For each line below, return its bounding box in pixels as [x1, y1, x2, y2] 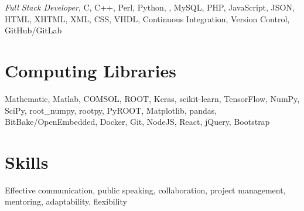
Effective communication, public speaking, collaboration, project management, [5, 183, 286, 196]
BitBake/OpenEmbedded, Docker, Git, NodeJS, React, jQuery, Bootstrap [5, 115, 270, 128]
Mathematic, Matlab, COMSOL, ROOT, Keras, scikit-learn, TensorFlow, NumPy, [5, 92, 300, 104]
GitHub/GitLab [5, 24, 62, 36]
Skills [5, 149, 49, 173]
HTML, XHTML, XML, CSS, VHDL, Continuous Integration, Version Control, [5, 12, 290, 25]
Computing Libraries [5, 58, 176, 82]
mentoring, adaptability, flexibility [5, 195, 127, 207]
